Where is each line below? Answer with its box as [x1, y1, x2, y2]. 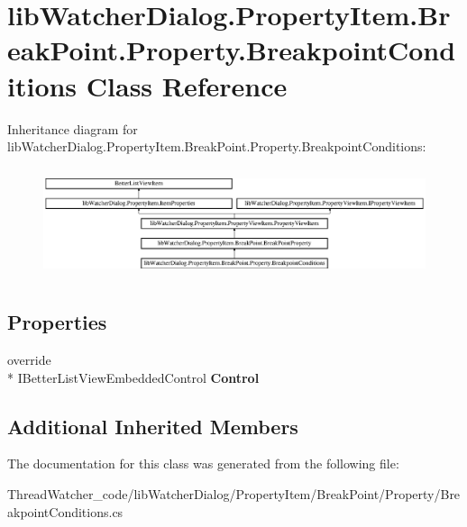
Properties [7, 308, 107, 336]
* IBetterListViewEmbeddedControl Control [7, 368, 260, 386]
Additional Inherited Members [7, 412, 298, 440]
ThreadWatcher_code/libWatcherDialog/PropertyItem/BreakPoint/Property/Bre [7, 484, 461, 503]
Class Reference [86, 67, 288, 104]
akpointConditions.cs [7, 502, 124, 521]
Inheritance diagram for [7, 119, 138, 138]
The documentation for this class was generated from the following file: [7, 454, 399, 473]
